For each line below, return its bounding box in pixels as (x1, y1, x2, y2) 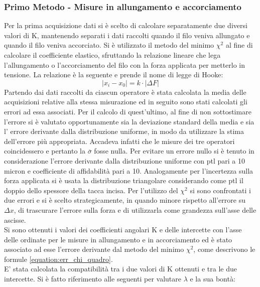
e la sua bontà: (190, 273, 235, 284)
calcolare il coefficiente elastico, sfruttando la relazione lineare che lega (4, 50, 221, 60)
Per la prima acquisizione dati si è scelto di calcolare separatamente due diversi (4, 20, 247, 31)
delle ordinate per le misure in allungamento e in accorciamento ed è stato (4, 234, 232, 244)
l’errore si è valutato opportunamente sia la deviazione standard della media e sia (4, 116, 254, 126)
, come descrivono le (193, 244, 255, 254)
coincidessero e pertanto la (4, 146, 85, 156)
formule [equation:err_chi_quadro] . (4, 253, 113, 264)
